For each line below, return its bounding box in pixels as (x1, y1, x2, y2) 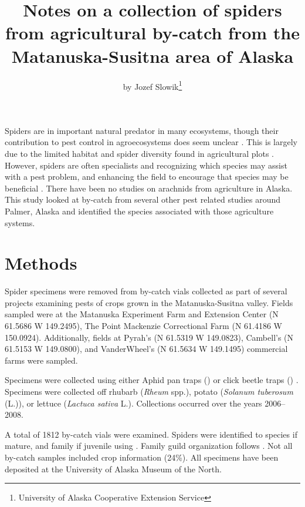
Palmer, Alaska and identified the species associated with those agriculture (5, 204, 274, 217)
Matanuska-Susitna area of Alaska (11, 43, 294, 68)
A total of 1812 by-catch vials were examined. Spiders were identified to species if (5, 428, 297, 440)
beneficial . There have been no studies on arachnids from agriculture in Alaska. (5, 182, 293, 194)
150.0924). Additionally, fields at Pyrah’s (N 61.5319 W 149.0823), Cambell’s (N (5, 331, 294, 343)
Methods (5, 251, 77, 275)
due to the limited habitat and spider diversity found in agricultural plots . (5, 147, 274, 159)
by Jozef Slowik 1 (123, 78, 182, 92)
